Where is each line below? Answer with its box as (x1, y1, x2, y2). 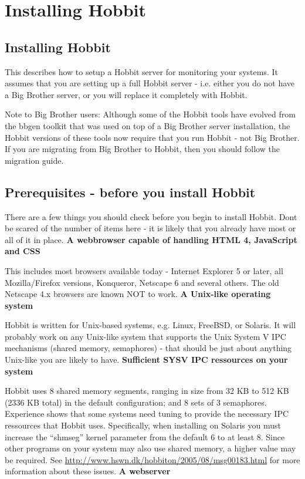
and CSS (5, 245, 40, 257)
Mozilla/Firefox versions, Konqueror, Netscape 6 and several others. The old (5, 276, 279, 288)
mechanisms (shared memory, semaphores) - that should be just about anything (5, 342, 292, 354)
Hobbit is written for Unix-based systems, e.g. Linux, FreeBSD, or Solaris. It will (5, 319, 296, 331)
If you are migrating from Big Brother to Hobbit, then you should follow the (5, 143, 280, 155)
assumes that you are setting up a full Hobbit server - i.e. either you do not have (5, 77, 295, 89)
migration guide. (5, 154, 64, 166)
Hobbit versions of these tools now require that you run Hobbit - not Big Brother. (5, 131, 300, 143)
